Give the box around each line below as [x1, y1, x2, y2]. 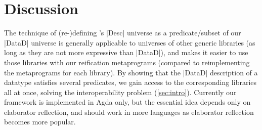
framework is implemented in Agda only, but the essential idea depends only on [4, 97, 251, 107]
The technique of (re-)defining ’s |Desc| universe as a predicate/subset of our [4, 27, 241, 38]
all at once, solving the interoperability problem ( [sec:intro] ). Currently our [4, 86, 237, 97]
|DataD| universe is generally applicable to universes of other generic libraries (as [4, 37, 255, 48]
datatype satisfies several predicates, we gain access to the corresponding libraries [4, 77, 257, 88]
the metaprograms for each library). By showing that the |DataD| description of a [4, 67, 258, 77]
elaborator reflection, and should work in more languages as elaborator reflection [4, 106, 254, 117]
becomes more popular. [4, 116, 76, 127]
